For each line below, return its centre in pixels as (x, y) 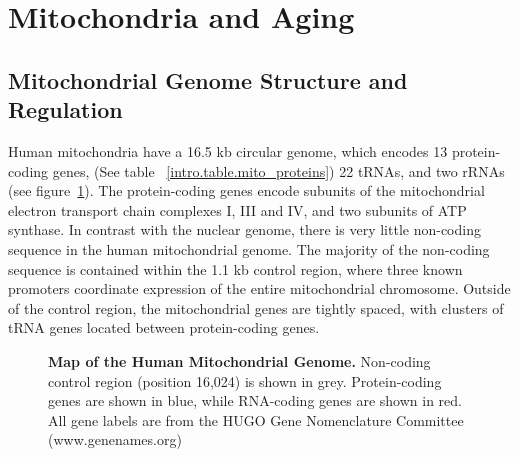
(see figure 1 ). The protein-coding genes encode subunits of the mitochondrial (246, 190)
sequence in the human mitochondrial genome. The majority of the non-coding (249, 248)
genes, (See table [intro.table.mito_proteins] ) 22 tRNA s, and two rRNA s (278, 170)
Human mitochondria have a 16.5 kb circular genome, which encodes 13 (228, 150)
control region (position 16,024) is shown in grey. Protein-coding (245, 380)
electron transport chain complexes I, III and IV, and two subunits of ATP (237, 209)
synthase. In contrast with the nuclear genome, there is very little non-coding (244, 229)
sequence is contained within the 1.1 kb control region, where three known (235, 268)
